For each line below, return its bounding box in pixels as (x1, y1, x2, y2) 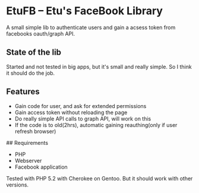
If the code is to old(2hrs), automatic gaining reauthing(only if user (14, 121, 178, 128)
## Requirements (6, 139, 49, 146)
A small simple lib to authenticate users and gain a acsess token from (6, 24, 176, 31)
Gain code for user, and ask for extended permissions (14, 102, 147, 109)
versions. (6, 181, 29, 188)
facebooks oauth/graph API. (6, 30, 75, 37)
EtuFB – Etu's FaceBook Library (6, 4, 163, 18)
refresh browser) (14, 128, 56, 135)
